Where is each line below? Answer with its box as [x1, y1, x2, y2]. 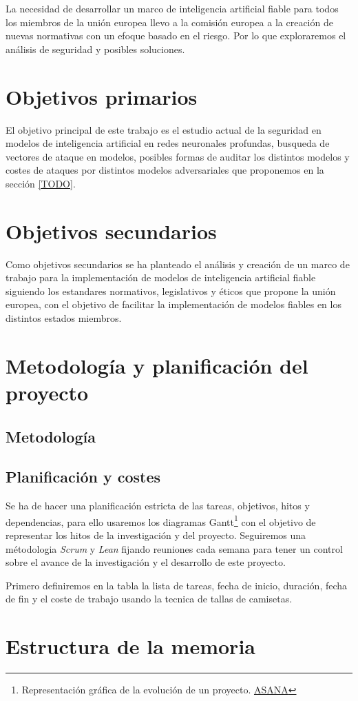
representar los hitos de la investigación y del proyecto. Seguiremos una [6, 527, 306, 542]
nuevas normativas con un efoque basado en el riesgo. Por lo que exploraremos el [6, 28, 346, 43]
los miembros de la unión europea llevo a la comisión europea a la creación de [6, 14, 333, 29]
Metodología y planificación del [6, 351, 308, 379]
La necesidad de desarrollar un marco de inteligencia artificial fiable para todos [6, 1, 339, 15]
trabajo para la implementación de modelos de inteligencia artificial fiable [6, 270, 316, 285]
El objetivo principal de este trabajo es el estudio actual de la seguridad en [6, 122, 322, 136]
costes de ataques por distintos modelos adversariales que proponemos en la [6, 163, 324, 177]
